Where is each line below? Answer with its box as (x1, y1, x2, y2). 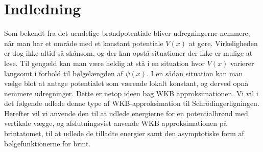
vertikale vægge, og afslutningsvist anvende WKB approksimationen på (4, 118, 227, 128)
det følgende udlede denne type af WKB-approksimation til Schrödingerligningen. (4, 98, 259, 108)
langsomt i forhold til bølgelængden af (4, 68, 123, 78)
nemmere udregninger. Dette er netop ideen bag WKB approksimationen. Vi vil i (4, 88, 258, 98)
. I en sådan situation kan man (146, 68, 243, 78)
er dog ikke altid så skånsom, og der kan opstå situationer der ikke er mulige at (4, 48, 253, 58)
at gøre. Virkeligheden (188, 37, 258, 48)
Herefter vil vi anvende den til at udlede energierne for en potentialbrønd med (4, 107, 248, 118)
